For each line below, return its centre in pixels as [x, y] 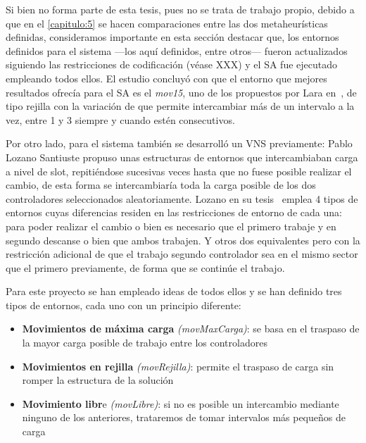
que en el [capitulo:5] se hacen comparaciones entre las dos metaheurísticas [167, 23]
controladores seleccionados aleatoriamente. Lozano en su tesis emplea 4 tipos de [182, 198]
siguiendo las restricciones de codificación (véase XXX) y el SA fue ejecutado [171, 64]
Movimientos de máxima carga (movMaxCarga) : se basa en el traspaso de [191, 329]
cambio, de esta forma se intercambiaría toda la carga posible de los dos [161, 185]
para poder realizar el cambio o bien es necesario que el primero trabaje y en [171, 226]
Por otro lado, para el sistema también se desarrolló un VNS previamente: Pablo [179, 143]
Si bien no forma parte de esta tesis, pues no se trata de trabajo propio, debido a [180, 9]
